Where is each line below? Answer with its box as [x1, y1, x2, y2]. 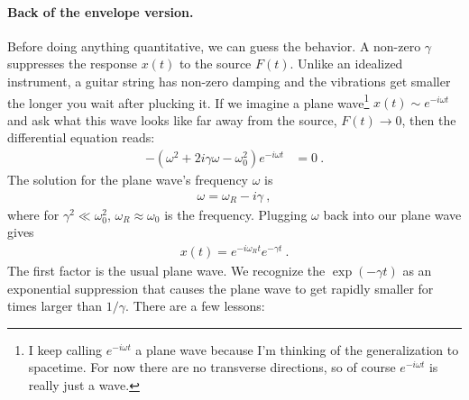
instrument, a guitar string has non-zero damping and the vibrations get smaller [7, 71, 451, 90]
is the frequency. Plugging [164, 205, 308, 223]
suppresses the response [7, 54, 138, 73]
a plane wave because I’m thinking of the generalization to [135, 340, 459, 359]
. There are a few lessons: [125, 296, 265, 315]
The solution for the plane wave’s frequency [7, 170, 249, 189]
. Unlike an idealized [290, 54, 403, 73]
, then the [401, 110, 456, 129]
